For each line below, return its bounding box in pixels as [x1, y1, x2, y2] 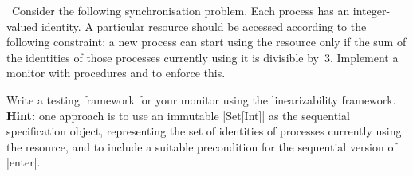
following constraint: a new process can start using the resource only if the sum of [6, 33, 407, 50]
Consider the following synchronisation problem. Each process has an [11, 2, 350, 18]
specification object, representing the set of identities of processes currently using [6, 123, 402, 139]
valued [6, 18, 38, 34]
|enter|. [6, 154, 41, 170]
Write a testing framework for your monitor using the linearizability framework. [6, 91, 396, 108]
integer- [352, 2, 391, 18]
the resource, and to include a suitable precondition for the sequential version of [6, 138, 397, 154]
